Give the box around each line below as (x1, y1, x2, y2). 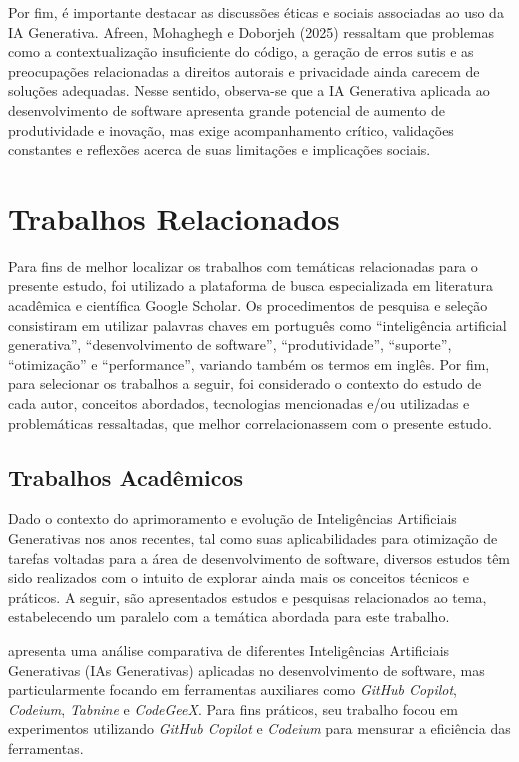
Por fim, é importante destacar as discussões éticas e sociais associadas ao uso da (8, 2, 504, 22)
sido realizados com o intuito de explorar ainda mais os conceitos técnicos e (8, 567, 469, 588)
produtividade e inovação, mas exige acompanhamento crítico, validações (8, 119, 454, 140)
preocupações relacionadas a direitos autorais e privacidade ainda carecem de (8, 60, 480, 81)
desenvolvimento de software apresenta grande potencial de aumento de (8, 99, 446, 120)
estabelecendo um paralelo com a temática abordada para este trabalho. (8, 606, 450, 627)
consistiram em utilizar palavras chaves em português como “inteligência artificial (8, 314, 507, 335)
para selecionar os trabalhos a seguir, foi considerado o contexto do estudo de (8, 373, 482, 394)
